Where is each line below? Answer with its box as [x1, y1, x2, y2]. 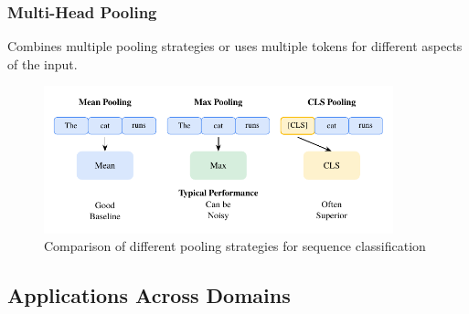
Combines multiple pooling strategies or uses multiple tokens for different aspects [7, 37, 463, 56]
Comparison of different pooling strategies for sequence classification [44, 236, 426, 256]
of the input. [7, 54, 78, 73]
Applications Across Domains [7, 281, 291, 309]
